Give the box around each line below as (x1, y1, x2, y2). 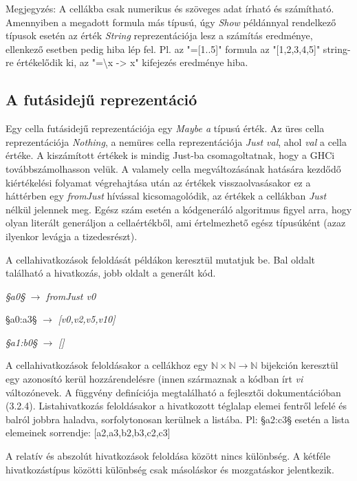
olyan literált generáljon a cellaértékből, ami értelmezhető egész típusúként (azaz (6, 215, 346, 230)
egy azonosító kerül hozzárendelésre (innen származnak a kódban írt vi (6, 372, 303, 386)
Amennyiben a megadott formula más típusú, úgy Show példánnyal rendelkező (6, 14, 336, 29)
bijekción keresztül (261, 358, 338, 372)
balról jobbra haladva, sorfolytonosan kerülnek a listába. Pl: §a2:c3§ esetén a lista (6, 411, 350, 426)
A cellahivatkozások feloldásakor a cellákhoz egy (6, 358, 208, 372)
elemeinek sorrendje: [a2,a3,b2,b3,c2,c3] (6, 425, 171, 440)
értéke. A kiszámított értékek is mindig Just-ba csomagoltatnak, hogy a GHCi (6, 148, 335, 162)
